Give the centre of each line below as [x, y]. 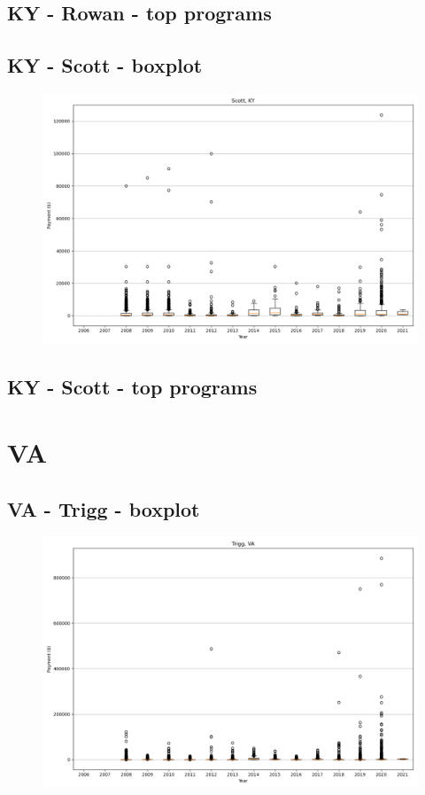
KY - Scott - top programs [132, 387]
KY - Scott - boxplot [105, 65]
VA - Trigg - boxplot [104, 508]
